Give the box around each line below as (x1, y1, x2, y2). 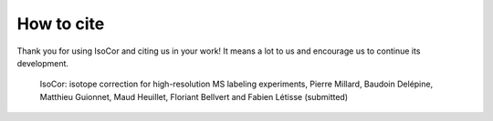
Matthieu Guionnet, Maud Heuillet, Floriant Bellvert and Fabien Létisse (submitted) (39, 91, 349, 102)
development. (16, 57, 68, 68)
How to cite (16, 14, 105, 34)
